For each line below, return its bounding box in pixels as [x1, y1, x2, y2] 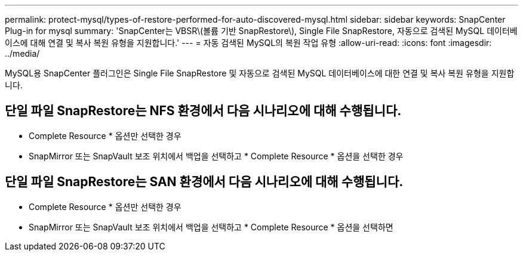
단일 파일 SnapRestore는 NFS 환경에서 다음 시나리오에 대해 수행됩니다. [5, 103, 402, 119]
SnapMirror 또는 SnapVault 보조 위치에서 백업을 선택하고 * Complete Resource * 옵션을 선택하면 [29, 221, 393, 232]
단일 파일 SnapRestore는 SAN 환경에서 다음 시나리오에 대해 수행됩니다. [5, 174, 404, 190]
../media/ [5, 48, 40, 58]
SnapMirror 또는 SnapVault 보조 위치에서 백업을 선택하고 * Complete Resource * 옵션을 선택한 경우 [29, 150, 404, 161]
